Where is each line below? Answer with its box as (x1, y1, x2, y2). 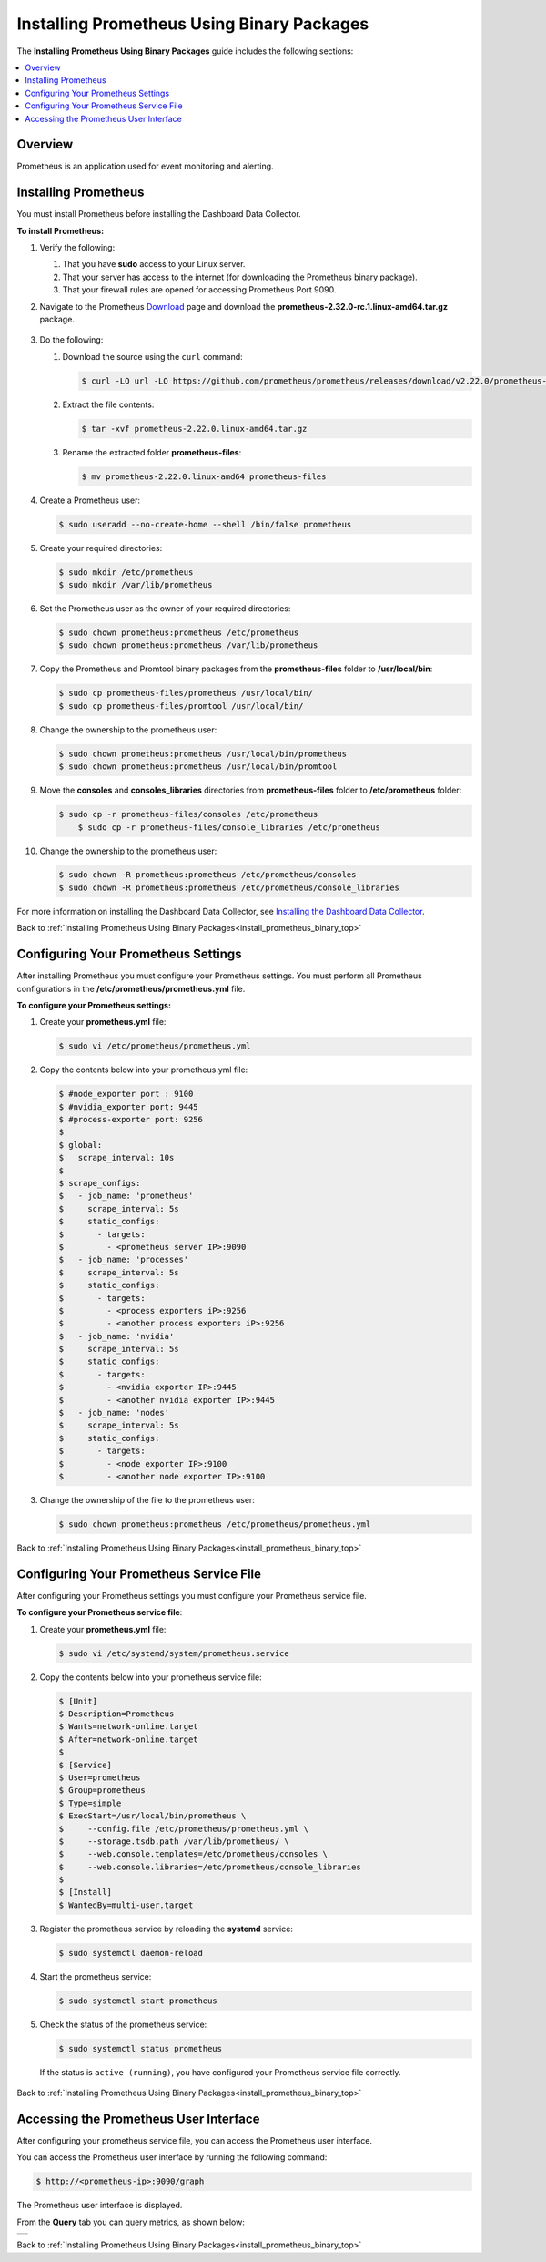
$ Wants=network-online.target (58, 1722, 199, 1732)
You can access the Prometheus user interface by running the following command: (16, 2152, 328, 2163)
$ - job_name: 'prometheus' (58, 1191, 194, 1202)
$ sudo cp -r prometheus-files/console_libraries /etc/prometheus (77, 822, 381, 833)
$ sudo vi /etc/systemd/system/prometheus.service (58, 1648, 290, 1658)
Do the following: (39, 334, 104, 345)
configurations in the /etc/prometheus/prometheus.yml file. (16, 983, 246, 994)
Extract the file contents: (62, 399, 155, 410)
